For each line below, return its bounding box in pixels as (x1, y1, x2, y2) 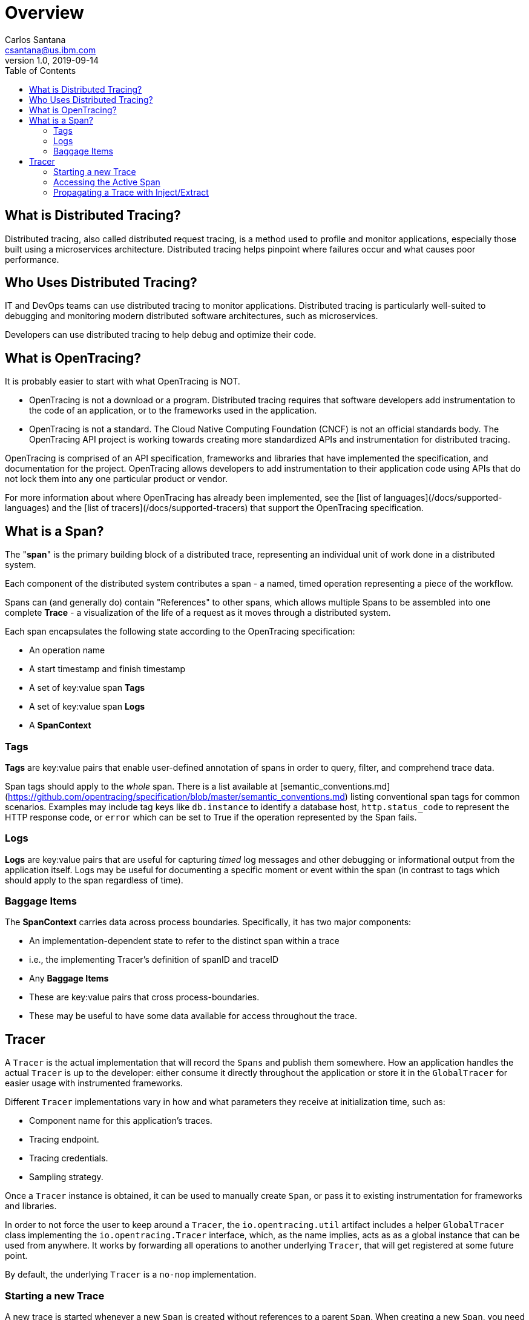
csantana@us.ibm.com (5, 44, 96, 55)
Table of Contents (5, 65, 76, 76)
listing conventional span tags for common (350, 791, 520, 802)
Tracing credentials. (29, 1153, 108, 1164)
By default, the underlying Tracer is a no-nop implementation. (5, 1269, 257, 1280)
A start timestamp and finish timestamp (29, 664, 186, 675)
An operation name (29, 645, 105, 656)
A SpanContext (29, 720, 91, 731)
